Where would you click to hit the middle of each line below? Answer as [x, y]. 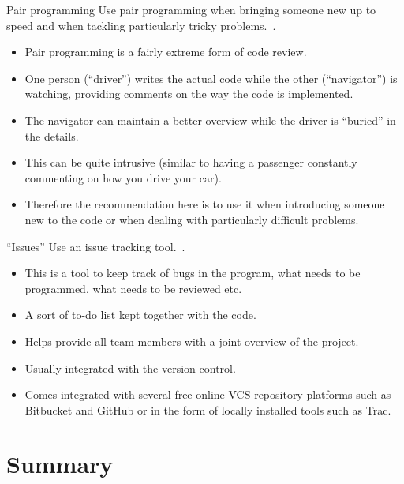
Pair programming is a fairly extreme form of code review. [166, 52]
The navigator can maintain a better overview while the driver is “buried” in [210, 120]
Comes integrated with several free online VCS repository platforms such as [208, 394]
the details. [52, 135]
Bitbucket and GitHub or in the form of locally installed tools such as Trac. [208, 409]
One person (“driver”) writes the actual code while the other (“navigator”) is [211, 78]
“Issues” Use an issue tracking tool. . [96, 246]
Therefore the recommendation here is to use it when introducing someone [205, 204]
